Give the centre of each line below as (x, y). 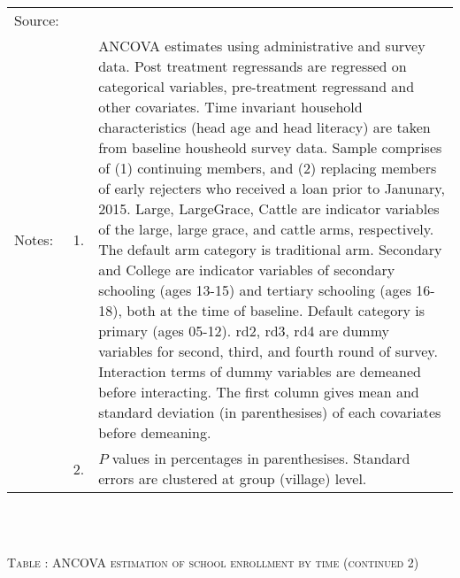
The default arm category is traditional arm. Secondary (270, 249)
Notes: (34, 239)
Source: (37, 20)
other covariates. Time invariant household (230, 107)
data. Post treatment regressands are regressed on (253, 66)
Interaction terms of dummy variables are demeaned (260, 371)
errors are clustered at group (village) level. (233, 478)
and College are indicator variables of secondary (247, 270)
